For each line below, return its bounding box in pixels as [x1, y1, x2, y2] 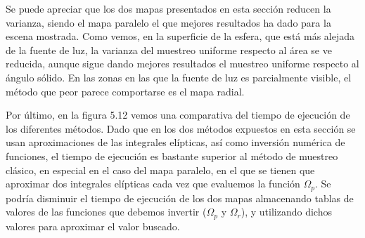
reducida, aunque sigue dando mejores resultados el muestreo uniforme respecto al [6, 56, 359, 71]
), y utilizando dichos [241, 204, 332, 219]
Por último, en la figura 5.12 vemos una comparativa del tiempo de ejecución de [6, 107, 350, 122]
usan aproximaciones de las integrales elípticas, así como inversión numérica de [6, 135, 345, 150]
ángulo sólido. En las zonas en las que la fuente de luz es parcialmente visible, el [6, 70, 352, 84]
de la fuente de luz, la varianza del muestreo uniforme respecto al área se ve [6, 42, 332, 57]
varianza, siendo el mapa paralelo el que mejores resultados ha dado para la [6, 15, 331, 29]
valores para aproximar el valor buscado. [6, 218, 180, 233]
